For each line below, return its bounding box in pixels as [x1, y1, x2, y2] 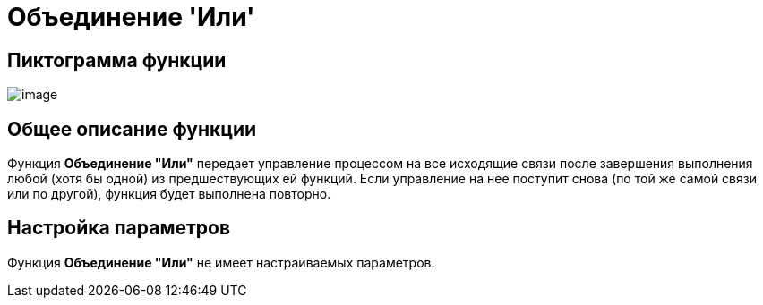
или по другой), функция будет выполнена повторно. [7, 186, 331, 202]
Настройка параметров [7, 216, 231, 240]
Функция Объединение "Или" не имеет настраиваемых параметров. [7, 254, 435, 270]
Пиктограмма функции [7, 48, 227, 72]
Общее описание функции [7, 117, 257, 140]
